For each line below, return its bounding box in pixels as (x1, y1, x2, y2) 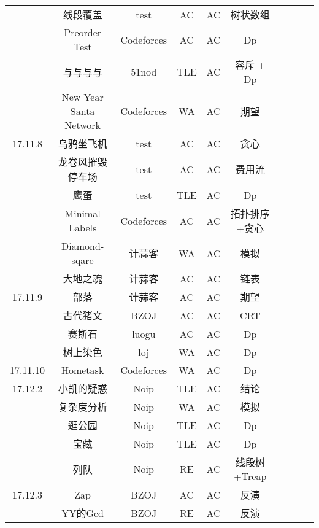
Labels (69, 220, 97, 235)
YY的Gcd (61, 506, 104, 520)
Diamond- (61, 239, 104, 253)
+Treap (234, 469, 267, 483)
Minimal (64, 206, 101, 220)
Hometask (61, 363, 104, 377)
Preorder (64, 25, 102, 39)
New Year (61, 90, 104, 104)
